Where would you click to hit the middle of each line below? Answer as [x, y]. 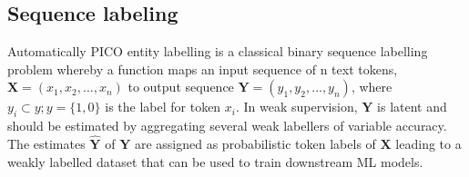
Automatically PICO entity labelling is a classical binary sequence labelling [218, 51]
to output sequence [181, 87]
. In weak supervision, [297, 107]
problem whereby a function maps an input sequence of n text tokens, [203, 69]
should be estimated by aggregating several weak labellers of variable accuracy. [227, 126]
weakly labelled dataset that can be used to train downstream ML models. [215, 161]
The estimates [46, 143]
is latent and [412, 107]
